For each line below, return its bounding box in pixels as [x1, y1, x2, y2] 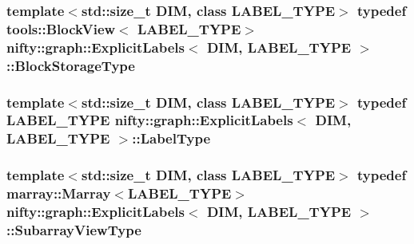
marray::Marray [6, 183, 111, 203]
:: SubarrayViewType [6, 219, 141, 239]
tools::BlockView [6, 18, 116, 38]
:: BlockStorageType [6, 55, 135, 75]
